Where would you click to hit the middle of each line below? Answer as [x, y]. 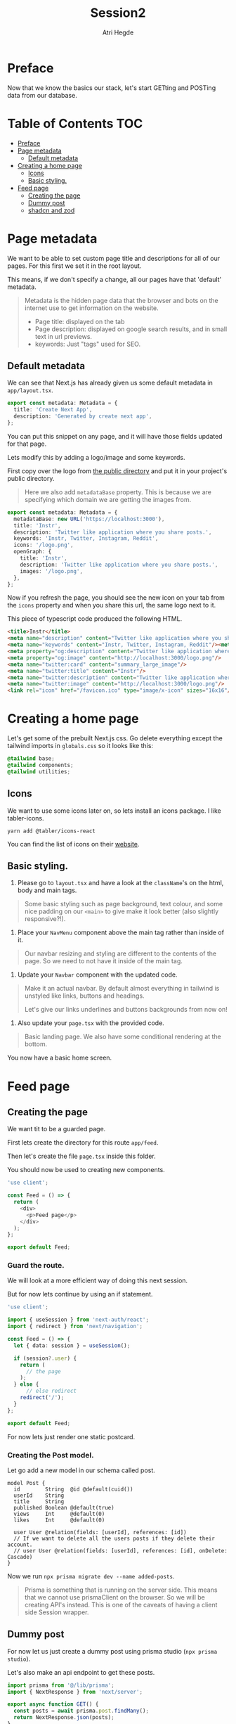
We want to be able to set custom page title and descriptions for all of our [114, 258]
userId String [39, 1495]
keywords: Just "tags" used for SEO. [88, 344]
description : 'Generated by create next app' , [83, 416]
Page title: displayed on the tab [80, 321]
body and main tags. [47, 890]
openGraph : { [33, 552]
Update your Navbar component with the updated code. [97, 974]
